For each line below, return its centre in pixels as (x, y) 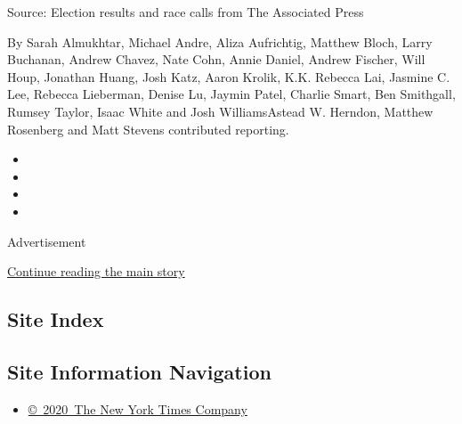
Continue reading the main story (96, 271)
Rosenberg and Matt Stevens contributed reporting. (148, 129)
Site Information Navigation (139, 371)
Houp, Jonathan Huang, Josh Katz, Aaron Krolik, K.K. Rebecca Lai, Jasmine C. (229, 76)
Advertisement (47, 241)
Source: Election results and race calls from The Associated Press (186, 12)
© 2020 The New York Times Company (138, 408)
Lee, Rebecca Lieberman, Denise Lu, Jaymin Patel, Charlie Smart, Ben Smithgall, (231, 94)
